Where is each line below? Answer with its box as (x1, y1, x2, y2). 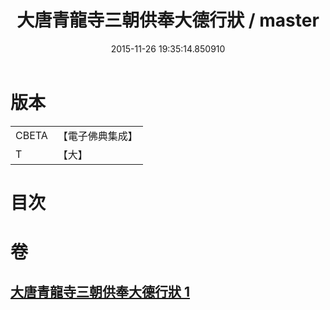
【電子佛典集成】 (57, 129, 138, 143)
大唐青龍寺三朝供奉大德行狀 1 (10, 284, 191, 301)
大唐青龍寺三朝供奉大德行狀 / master (16, 9, 320, 32)
